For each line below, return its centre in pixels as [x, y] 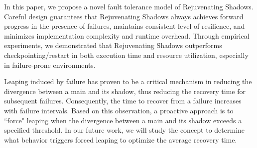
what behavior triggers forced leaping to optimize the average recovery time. [121, 139]
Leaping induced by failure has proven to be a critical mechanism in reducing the [128, 81]
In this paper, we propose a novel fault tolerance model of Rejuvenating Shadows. [129, 6]
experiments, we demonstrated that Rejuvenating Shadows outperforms [113, 45]
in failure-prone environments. [50, 65]
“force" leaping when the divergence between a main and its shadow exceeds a [123, 120]
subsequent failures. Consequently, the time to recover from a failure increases [123, 101]
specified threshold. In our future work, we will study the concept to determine [125, 130]
